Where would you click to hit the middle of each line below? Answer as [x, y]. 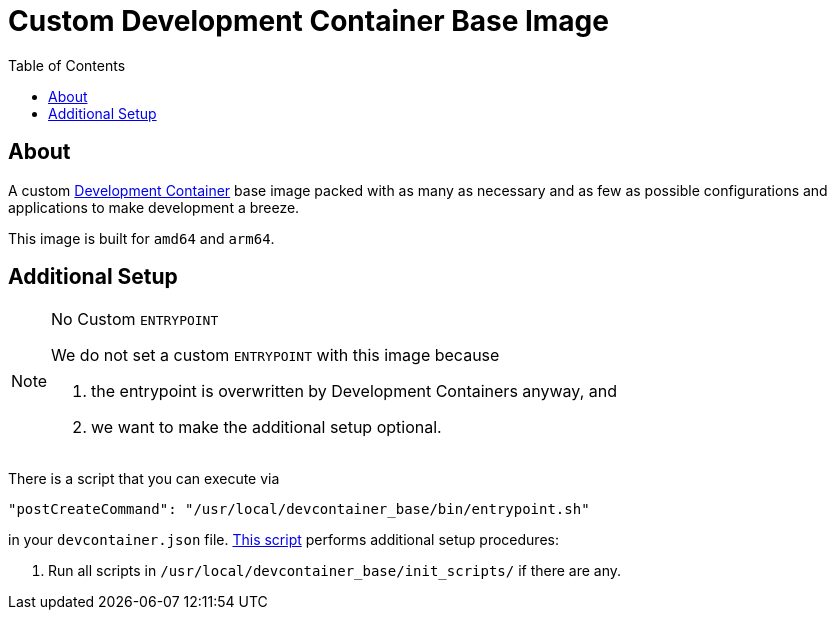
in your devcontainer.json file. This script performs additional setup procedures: [283, 540]
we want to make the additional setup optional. [266, 427]
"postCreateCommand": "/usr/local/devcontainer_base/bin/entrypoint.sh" [299, 509]
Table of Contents [67, 65]
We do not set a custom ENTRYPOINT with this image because [275, 355]
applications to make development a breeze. [154, 207]
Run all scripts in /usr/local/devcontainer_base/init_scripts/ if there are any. [335, 571]
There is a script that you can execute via [144, 479]
